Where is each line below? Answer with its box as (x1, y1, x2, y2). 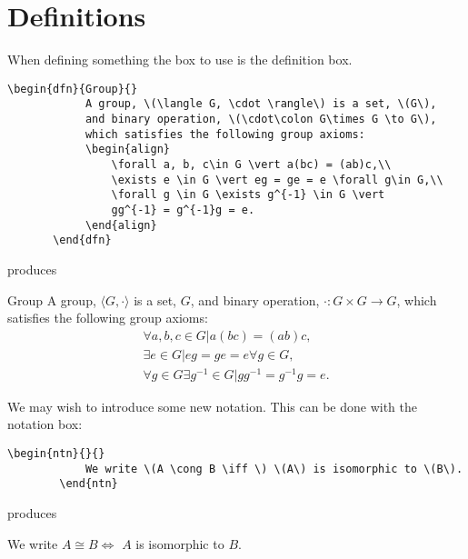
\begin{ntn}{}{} (7, 447, 105, 461)
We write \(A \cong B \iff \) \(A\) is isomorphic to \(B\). (85, 462, 463, 475)
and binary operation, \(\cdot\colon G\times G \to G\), (85, 113, 437, 126)
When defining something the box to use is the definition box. (7, 50, 353, 69)
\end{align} (85, 218, 157, 232)
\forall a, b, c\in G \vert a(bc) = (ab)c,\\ (111, 158, 392, 171)
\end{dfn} (53, 234, 112, 247)
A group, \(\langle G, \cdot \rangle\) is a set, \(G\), (85, 97, 437, 111)
